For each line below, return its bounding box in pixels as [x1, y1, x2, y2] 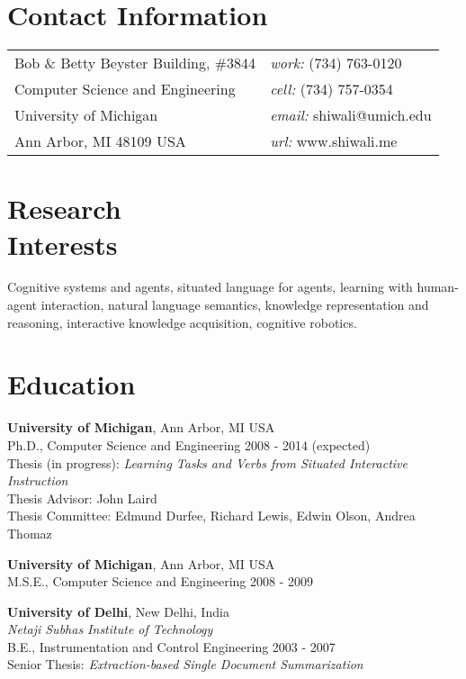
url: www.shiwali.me [270, 131, 398, 152]
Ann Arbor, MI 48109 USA [14, 131, 186, 152]
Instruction [7, 471, 68, 490]
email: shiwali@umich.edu [270, 104, 432, 126]
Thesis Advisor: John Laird [7, 488, 157, 507]
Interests [7, 225, 118, 262]
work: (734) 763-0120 [270, 52, 402, 74]
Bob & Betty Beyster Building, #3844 [14, 52, 256, 74]
